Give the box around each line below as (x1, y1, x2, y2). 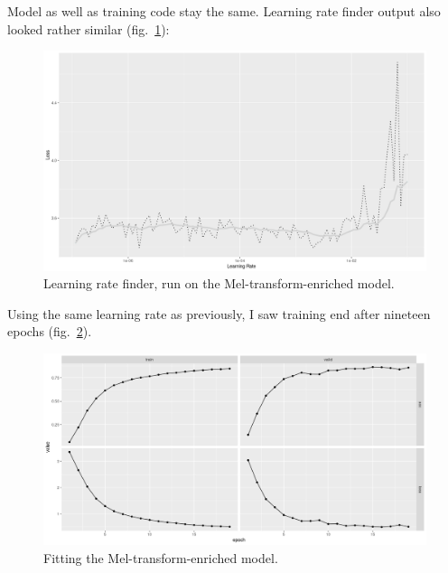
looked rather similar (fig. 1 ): (7, 19, 170, 38)
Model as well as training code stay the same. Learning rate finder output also (7, 2, 441, 20)
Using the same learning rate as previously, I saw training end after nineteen (7, 304, 431, 323)
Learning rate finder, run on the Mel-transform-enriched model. (43, 274, 395, 293)
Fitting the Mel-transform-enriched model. (43, 549, 278, 568)
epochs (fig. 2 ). (7, 322, 92, 341)
